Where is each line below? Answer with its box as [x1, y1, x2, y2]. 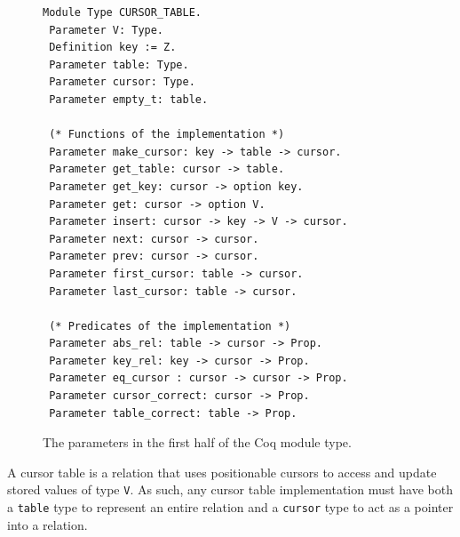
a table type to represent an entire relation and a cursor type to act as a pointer [7, 498, 454, 517]
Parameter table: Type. [49, 58, 189, 71]
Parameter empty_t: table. [49, 92, 209, 106]
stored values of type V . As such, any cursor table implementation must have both [7, 480, 454, 499]
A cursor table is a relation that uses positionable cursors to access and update [7, 462, 437, 481]
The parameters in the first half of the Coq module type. [43, 433, 352, 452]
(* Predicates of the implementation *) [49, 319, 291, 333]
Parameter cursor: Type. [49, 76, 195, 89]
